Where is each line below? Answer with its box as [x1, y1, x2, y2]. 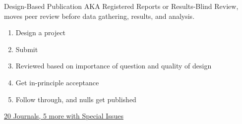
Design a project [15, 27, 66, 38]
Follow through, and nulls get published [15, 94, 136, 104]
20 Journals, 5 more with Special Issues [4, 111, 123, 121]
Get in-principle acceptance [15, 77, 99, 87]
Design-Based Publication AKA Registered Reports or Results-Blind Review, [4, 1, 239, 11]
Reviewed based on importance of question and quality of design [15, 61, 212, 71]
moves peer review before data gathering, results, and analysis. [4, 10, 195, 21]
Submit [15, 44, 38, 54]
